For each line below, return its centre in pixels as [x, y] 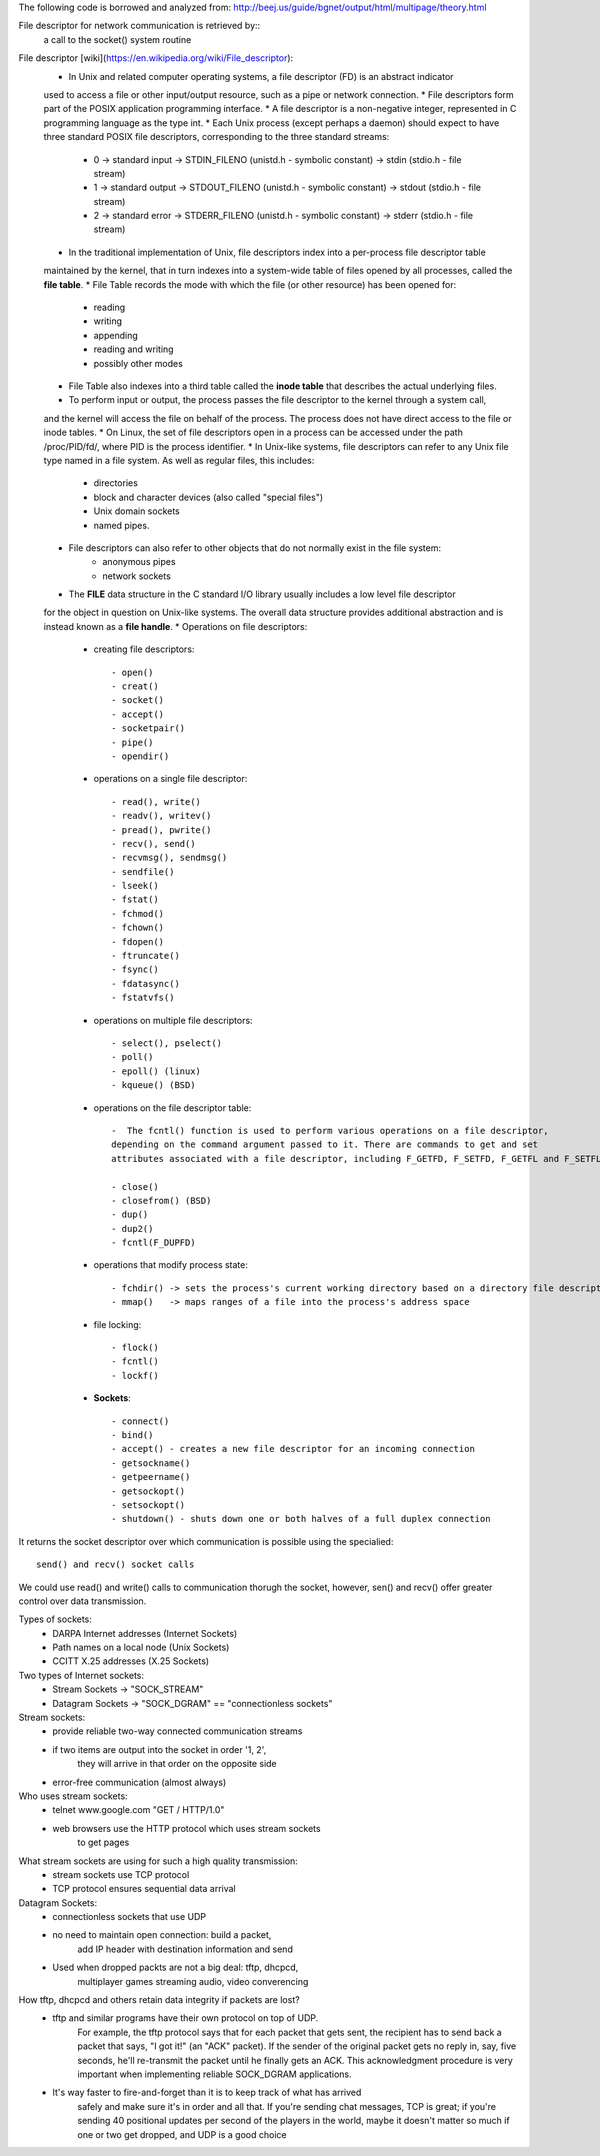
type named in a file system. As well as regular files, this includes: [179, 460]
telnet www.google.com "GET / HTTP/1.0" [138, 1810]
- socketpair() [148, 728]
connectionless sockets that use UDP [129, 1917]
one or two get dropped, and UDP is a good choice [182, 2134]
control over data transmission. [82, 1601]
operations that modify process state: [171, 1265]
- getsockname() [151, 1463]
